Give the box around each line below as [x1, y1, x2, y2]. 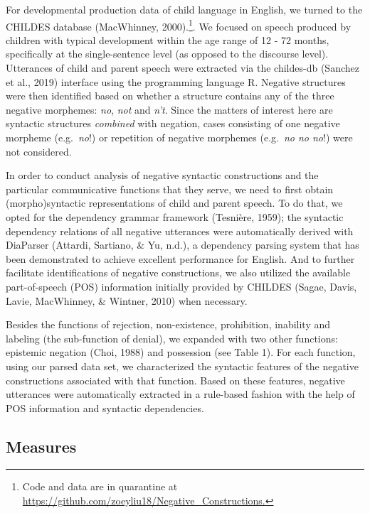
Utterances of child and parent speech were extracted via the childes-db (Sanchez [6, 60, 359, 75]
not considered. [6, 144, 72, 158]
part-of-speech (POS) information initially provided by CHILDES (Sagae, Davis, [6, 279, 357, 293]
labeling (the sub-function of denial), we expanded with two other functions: [6, 330, 338, 345]
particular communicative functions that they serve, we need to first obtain [6, 181, 334, 196]
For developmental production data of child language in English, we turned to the [6, 2, 363, 16]
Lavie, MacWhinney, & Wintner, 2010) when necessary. [6, 293, 248, 308]
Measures [6, 435, 77, 457]
